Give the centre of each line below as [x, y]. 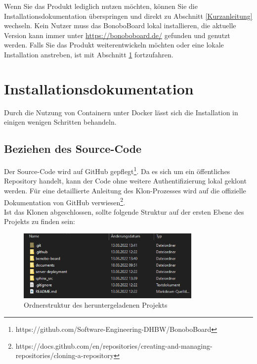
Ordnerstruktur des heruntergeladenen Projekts [96, 305]
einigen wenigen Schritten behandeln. [60, 122]
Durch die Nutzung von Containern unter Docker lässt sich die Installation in [121, 112]
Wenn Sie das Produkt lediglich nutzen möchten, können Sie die [101, 6]
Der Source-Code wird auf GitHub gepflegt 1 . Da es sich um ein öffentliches [117, 170]
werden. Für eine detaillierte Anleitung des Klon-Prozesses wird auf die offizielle [125, 190]
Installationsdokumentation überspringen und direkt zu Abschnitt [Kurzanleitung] [128, 16]
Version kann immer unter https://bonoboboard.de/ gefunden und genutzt [117, 35]
